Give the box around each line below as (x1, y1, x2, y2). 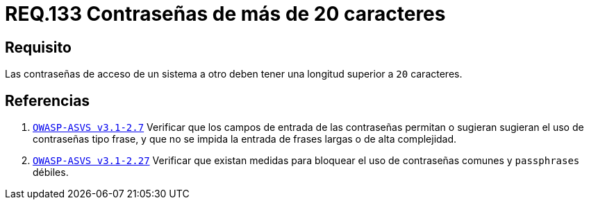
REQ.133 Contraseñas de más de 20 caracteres (5, 2, 446, 26)
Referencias (5, 91, 90, 109)
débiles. (33, 166, 69, 179)
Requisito (5, 38, 72, 56)
